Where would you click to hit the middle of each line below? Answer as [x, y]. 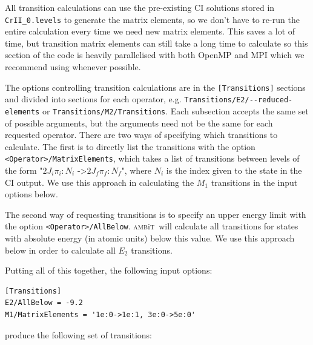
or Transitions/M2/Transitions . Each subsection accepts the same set [175, 110]
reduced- [275, 100]
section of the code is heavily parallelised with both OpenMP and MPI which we [155, 55]
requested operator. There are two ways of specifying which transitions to [141, 135]
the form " [24, 170]
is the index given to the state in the [234, 170]
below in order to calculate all [60, 250]
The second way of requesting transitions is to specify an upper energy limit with [156, 214]
